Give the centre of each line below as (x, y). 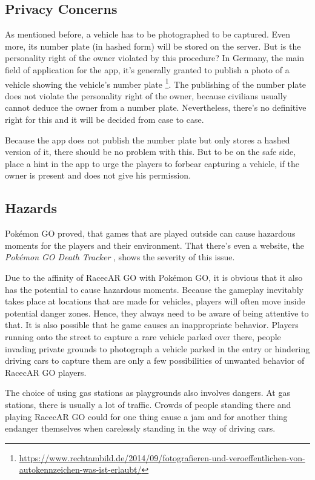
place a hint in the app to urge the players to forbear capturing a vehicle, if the (152, 163)
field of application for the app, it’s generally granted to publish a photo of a (147, 69)
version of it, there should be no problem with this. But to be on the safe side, (151, 152)
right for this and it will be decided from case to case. (104, 120)
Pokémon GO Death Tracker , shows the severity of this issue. (120, 257)
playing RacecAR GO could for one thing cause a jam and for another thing (146, 416)
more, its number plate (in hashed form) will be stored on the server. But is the (153, 46)
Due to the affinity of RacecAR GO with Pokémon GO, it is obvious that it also (154, 277)
